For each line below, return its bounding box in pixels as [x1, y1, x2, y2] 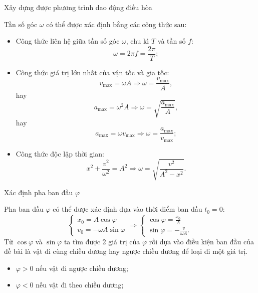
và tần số [157, 36, 186, 46]
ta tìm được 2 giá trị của [64, 236, 140, 246]
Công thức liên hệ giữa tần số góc [16, 36, 120, 46]
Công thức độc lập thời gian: [16, 148, 104, 159]
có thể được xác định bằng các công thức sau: [46, 19, 187, 29]
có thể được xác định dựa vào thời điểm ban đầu [53, 204, 202, 214]
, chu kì [126, 36, 149, 46]
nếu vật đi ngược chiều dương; [36, 262, 129, 273]
